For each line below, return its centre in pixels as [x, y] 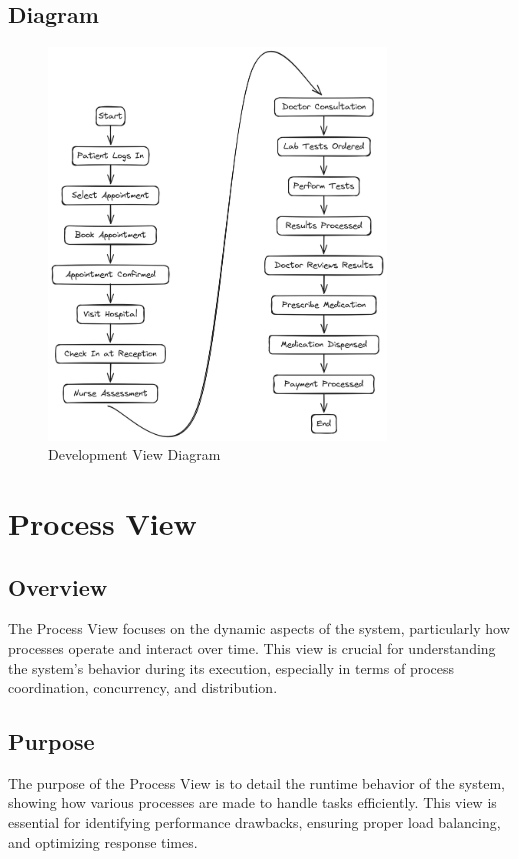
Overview [58, 586]
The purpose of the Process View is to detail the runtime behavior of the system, [256, 782]
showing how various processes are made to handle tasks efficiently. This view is [252, 802]
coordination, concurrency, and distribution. [143, 687]
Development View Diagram [134, 454]
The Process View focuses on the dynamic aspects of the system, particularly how [259, 628]
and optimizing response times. [103, 841]
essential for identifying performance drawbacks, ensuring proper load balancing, [254, 822]
